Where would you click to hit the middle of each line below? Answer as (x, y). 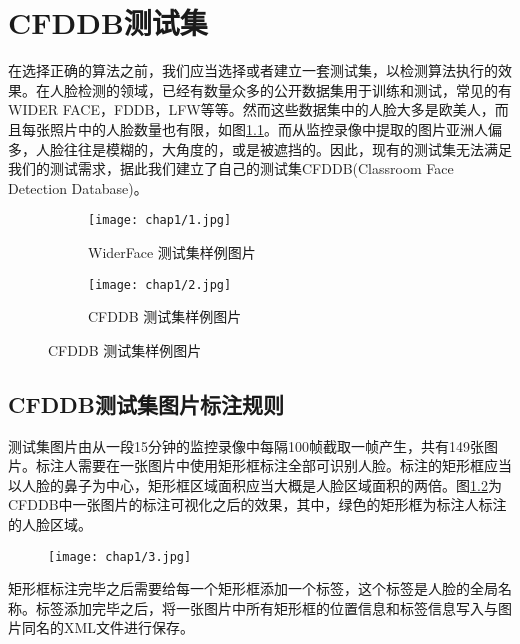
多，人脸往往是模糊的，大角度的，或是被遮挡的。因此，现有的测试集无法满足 (260, 148)
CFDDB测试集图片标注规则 (146, 403)
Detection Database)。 (78, 187)
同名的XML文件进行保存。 (108, 627)
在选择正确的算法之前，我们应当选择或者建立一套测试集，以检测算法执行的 (253, 70)
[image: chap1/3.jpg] (120, 556)
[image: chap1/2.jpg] (160, 284)
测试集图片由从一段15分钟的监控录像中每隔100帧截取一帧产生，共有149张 (246, 445)
